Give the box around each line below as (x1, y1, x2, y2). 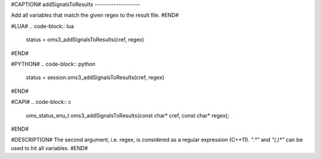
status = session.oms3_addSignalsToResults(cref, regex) (26, 74, 165, 81)
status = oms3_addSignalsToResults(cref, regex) (26, 36, 144, 43)
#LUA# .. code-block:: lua (11, 23, 74, 30)
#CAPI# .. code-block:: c (11, 98, 71, 106)
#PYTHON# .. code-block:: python (11, 60, 96, 68)
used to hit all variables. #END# (11, 144, 89, 151)
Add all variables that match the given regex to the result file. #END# (11, 12, 179, 19)
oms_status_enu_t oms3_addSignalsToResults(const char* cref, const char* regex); (26, 112, 229, 119)
